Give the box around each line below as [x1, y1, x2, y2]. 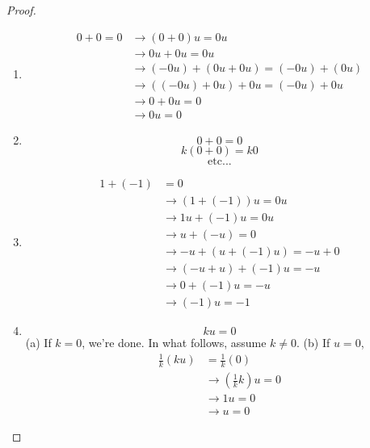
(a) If [25, 334, 52, 351]
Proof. [6, 2, 36, 18]
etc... [208, 155, 232, 167]
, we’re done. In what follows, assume [82, 334, 267, 351]
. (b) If [296, 334, 330, 351]
